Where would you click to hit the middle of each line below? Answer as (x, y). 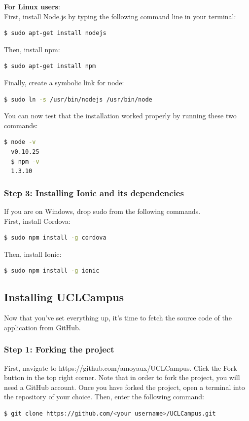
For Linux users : (32, 6)
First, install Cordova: (37, 221)
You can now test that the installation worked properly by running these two (120, 116)
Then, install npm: (32, 49)
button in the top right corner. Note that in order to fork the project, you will (122, 377)
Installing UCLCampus (64, 297)
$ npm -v (25, 161)
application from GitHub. (42, 327)
